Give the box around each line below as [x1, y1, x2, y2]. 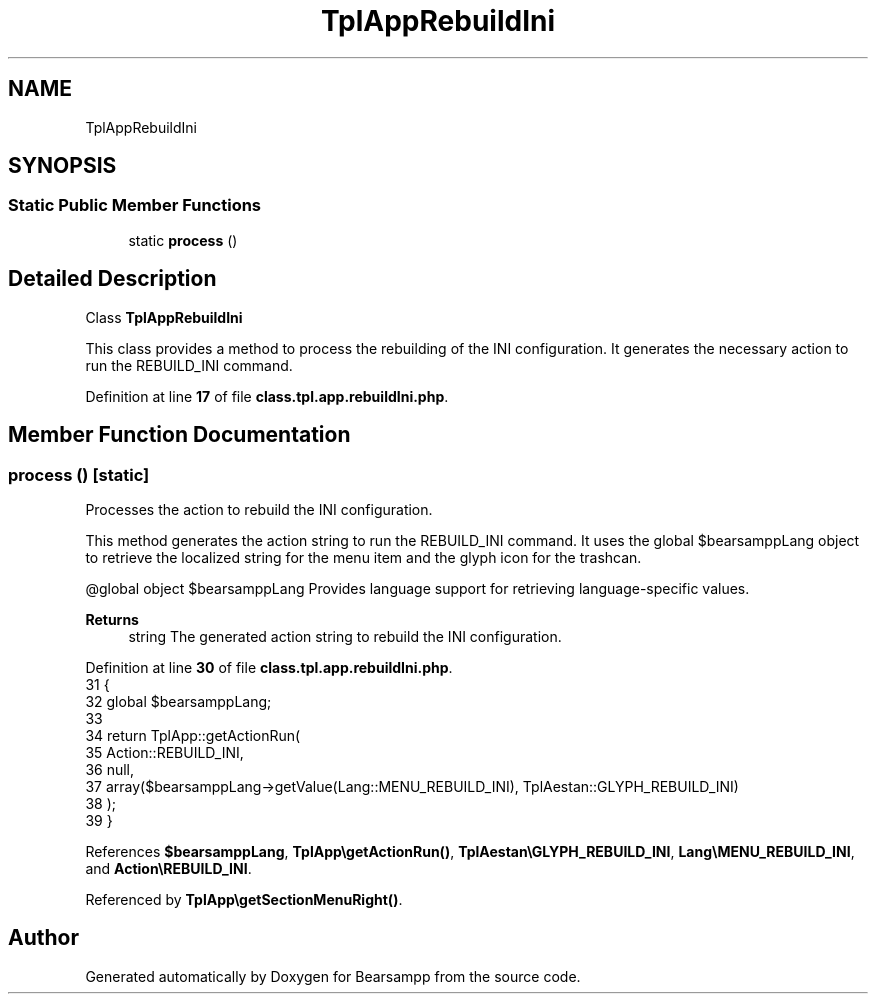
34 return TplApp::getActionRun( [85, 726, 301, 744]
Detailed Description [8, 266, 217, 292]
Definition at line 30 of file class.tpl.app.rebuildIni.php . [85, 658, 453, 676]
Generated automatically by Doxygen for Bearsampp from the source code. [85, 967, 581, 985]
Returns [85, 610, 139, 628]
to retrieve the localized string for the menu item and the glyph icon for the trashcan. [85, 548, 642, 566]
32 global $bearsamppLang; [85, 692, 272, 710]
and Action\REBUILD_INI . [85, 859, 252, 877]
